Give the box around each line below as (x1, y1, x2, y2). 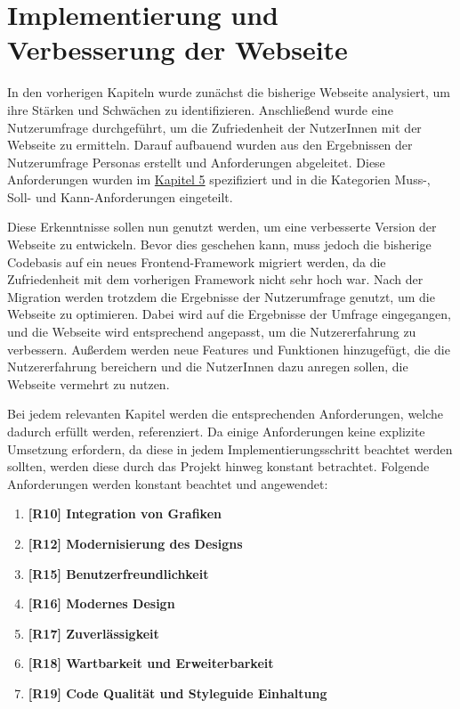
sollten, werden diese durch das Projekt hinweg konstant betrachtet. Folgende (7, 457, 430, 476)
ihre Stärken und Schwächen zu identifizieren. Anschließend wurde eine (7, 100, 393, 118)
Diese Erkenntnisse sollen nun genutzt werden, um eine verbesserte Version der (7, 217, 437, 236)
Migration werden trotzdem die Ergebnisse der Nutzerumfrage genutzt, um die (7, 287, 435, 306)
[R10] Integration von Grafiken (28, 504, 222, 523)
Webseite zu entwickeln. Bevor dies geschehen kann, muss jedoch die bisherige (7, 235, 432, 254)
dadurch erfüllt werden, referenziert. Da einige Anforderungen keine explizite (7, 422, 425, 440)
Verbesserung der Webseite (7, 31, 348, 68)
